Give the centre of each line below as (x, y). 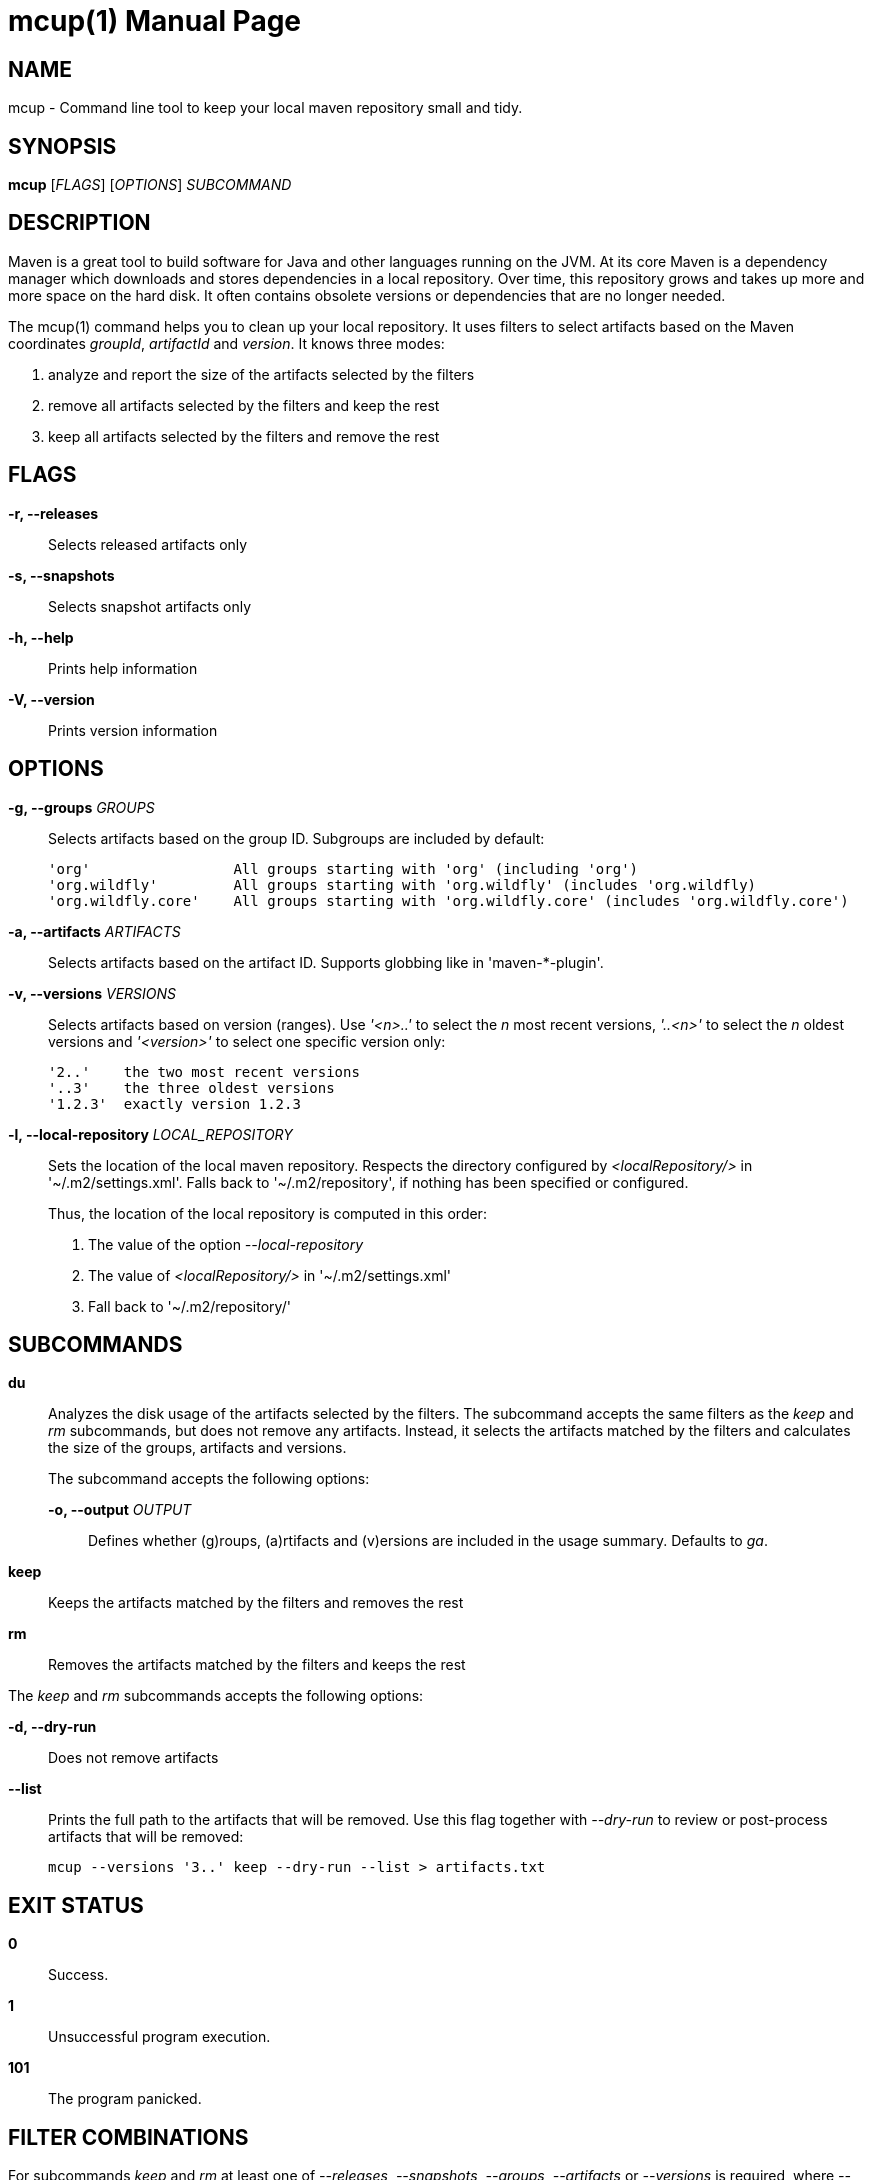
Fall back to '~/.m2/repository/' (189, 1306)
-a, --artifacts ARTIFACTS (94, 931)
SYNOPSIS (62, 146)
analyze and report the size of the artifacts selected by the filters (261, 374)
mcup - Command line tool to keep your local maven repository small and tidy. (265, 108)
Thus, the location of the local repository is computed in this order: (267, 1213)
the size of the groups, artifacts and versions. (197, 1448)
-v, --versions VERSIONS (92, 993)
